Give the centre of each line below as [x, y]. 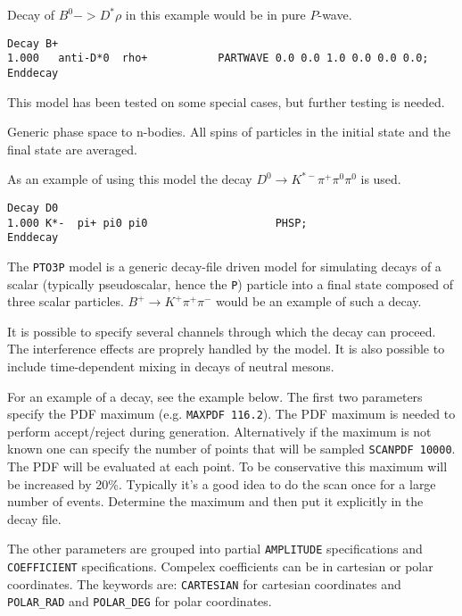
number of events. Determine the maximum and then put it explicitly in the [215, 501]
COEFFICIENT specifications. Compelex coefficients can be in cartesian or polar [220, 566]
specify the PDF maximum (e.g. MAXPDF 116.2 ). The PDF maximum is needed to [231, 414]
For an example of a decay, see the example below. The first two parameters [215, 396]
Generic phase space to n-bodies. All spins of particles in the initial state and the [229, 132]
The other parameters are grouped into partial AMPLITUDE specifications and [215, 549]
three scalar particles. [66, 301]
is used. [381, 179]
